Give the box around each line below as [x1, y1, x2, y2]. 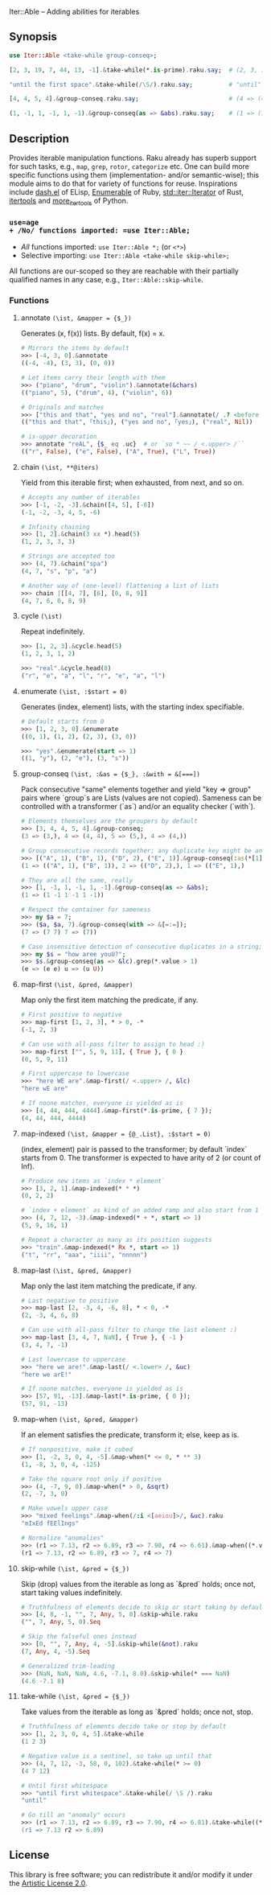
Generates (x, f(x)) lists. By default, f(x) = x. [20, 329, 166, 339]
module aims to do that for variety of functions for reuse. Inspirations [9, 179, 238, 188]
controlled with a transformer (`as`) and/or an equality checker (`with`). [20, 802, 256, 812]
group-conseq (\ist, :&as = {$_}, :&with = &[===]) [20, 769, 200, 779]
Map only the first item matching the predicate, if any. [20, 995, 199, 1005]
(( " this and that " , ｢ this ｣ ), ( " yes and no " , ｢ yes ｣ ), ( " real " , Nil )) [20, 418, 253, 426]
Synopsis [9, 30, 57, 43]
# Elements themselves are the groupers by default [20, 817, 198, 825]
